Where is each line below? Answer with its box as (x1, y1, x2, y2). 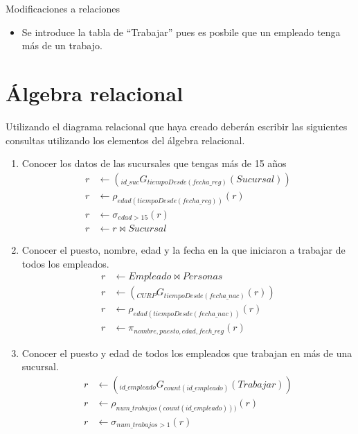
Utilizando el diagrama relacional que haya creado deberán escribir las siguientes (6, 119, 348, 133)
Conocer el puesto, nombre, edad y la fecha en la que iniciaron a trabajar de (21, 243, 346, 257)
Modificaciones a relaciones (6, 1, 120, 15)
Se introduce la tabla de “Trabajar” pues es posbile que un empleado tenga (21, 24, 341, 39)
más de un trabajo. (21, 38, 102, 53)
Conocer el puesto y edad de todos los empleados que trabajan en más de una (21, 345, 352, 360)
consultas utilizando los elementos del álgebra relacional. (6, 132, 245, 147)
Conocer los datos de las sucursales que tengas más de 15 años (21, 156, 287, 171)
